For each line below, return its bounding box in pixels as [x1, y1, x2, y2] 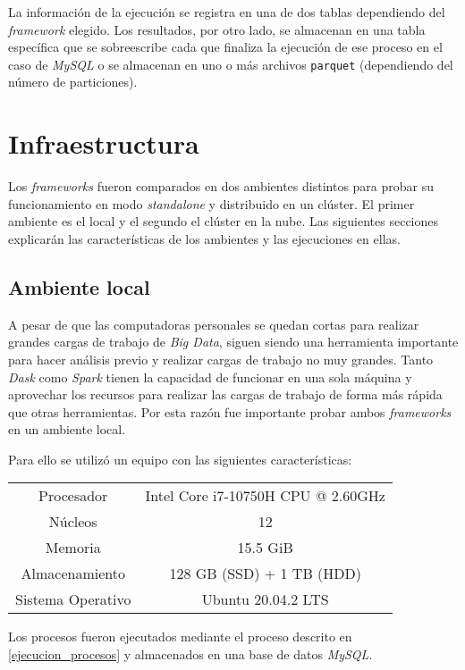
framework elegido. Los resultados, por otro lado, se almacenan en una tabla [8, 20, 426, 38]
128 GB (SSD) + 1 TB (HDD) [169, 563, 361, 584]
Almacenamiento [21, 563, 125, 584]
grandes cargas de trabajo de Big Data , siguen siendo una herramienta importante [8, 332, 459, 351]
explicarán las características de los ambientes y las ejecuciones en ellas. [8, 229, 401, 247]
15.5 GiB [237, 537, 293, 558]
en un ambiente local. [8, 420, 126, 439]
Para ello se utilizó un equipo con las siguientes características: [8, 449, 352, 468]
